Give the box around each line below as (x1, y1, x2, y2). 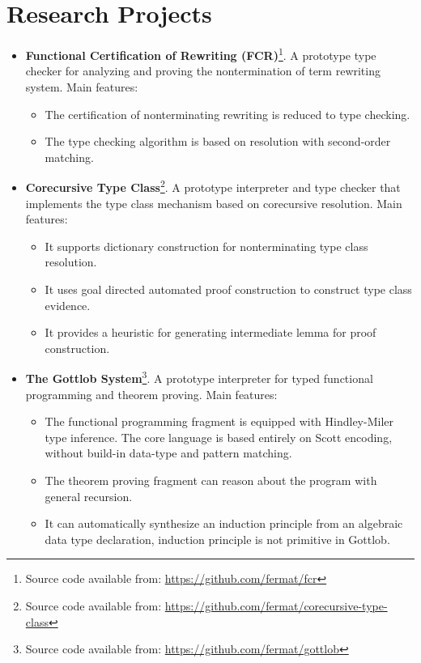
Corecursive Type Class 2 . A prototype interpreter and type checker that (25, 176, 401, 195)
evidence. (45, 296, 91, 313)
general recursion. (45, 487, 133, 504)
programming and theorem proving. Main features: (25, 385, 278, 402)
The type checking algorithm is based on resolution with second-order (45, 133, 391, 150)
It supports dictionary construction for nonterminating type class (45, 237, 368, 254)
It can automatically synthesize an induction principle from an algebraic (45, 515, 403, 532)
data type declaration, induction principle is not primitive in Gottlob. (45, 530, 390, 547)
